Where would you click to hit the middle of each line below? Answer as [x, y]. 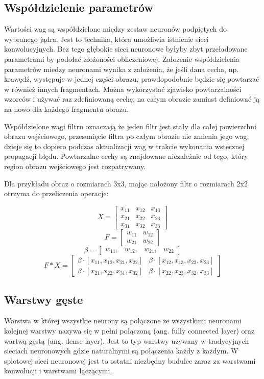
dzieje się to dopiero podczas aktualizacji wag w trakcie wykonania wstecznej [124, 146]
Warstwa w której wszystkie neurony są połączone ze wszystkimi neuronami [123, 321]
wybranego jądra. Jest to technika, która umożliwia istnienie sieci [106, 39]
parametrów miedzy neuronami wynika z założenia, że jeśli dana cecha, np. [122, 69]
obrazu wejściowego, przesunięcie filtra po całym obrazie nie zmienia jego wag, [127, 136]
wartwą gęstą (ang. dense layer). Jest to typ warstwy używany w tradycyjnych [127, 340]
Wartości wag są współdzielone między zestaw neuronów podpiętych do [115, 29]
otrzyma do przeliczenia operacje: [56, 193]
